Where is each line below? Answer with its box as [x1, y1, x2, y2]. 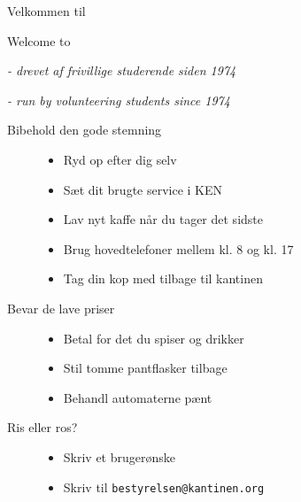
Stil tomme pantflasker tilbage [63, 359, 228, 377]
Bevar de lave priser [7, 298, 115, 317]
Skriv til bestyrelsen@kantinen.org [63, 477, 265, 496]
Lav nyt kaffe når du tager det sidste [63, 210, 263, 228]
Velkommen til [7, 2, 86, 19]
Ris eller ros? [7, 418, 78, 436]
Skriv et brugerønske [63, 447, 176, 466]
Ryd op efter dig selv [63, 150, 177, 168]
